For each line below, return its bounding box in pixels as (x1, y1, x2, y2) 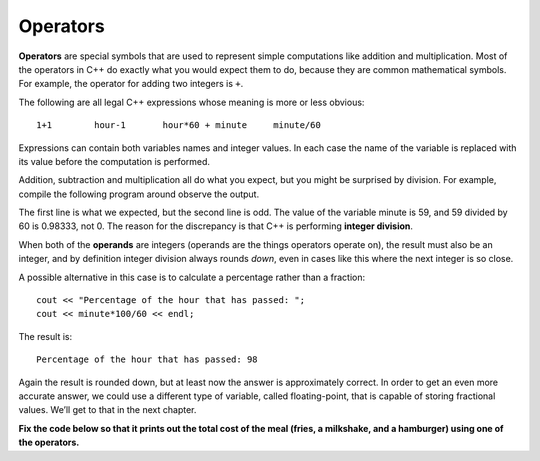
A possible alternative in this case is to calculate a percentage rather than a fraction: (18, 271, 366, 283)
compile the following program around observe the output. (18, 188, 260, 200)
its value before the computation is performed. (18, 155, 210, 167)
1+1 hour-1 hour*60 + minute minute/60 (36, 120, 322, 131)
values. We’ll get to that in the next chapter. (18, 404, 197, 416)
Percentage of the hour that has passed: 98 (36, 354, 259, 365)
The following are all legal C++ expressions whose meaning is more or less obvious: (18, 96, 365, 108)
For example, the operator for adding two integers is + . (18, 78, 244, 90)
